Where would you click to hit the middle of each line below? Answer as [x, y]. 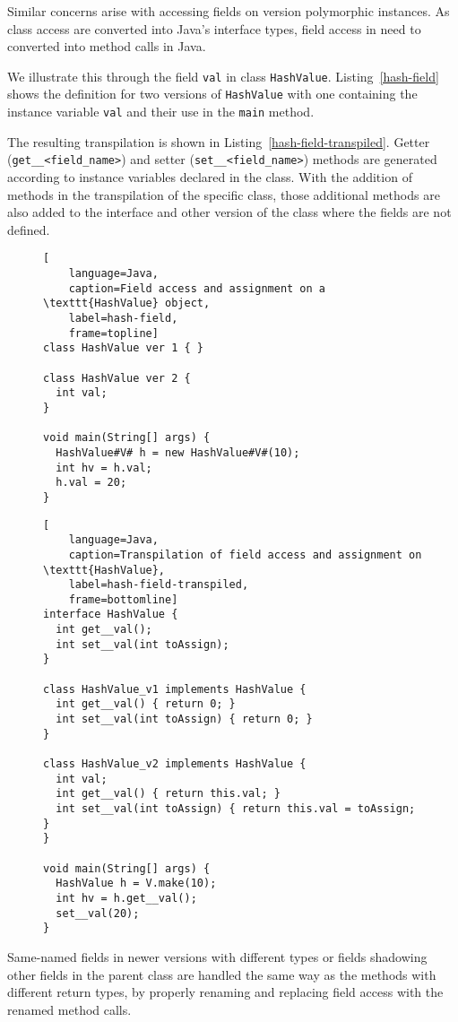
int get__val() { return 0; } [146, 704]
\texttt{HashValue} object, [127, 303]
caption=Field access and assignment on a [197, 288]
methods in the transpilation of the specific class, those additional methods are [224, 194]
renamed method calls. [69, 1009]
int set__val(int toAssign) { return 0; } [184, 719]
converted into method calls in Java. [107, 46]
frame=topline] [113, 333]
